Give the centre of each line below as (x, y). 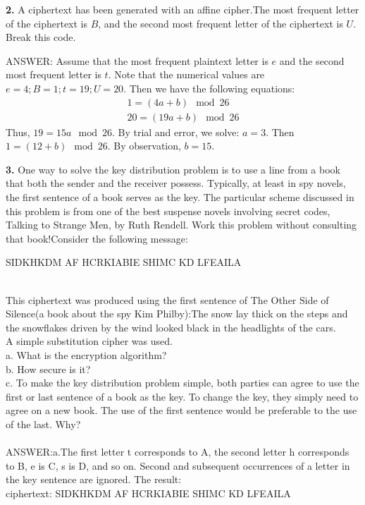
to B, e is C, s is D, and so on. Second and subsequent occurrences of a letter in (178, 465)
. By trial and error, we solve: (175, 132)
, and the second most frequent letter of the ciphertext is (221, 23)
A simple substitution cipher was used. (89, 341)
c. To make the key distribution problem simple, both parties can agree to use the (182, 383)
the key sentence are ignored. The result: (94, 479)
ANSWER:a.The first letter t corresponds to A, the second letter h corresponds (178, 452)
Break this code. (41, 37)
